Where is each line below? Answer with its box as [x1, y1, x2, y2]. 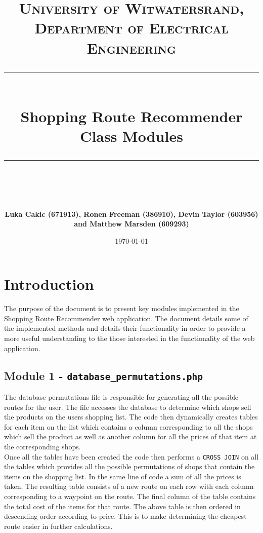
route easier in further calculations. [4, 520, 113, 531]
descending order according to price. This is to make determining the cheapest [4, 511, 247, 521]
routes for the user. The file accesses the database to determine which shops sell [4, 401, 251, 412]
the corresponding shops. [4, 441, 81, 451]
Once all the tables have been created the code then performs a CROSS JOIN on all [4, 451, 259, 462]
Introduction [4, 274, 94, 294]
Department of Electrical [34, 17, 229, 38]
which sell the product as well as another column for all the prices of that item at [4, 431, 257, 442]
